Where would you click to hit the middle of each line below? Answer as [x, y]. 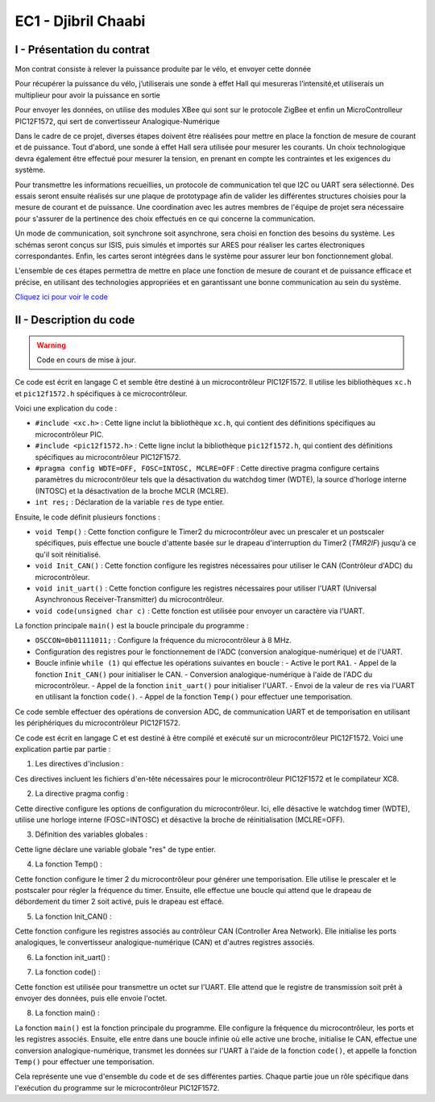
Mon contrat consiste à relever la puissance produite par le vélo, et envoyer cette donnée [163, 69]
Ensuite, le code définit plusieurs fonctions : [87, 517]
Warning [51, 345]
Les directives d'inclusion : [79, 764]
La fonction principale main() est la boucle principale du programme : [132, 626]
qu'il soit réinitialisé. [68, 554]
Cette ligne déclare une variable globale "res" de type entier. [116, 849]
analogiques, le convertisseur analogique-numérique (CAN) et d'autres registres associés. [165, 942]
